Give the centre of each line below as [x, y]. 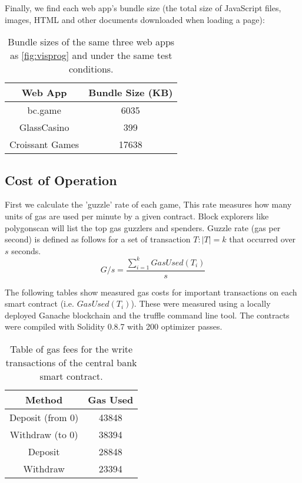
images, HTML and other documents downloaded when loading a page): [135, 19]
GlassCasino [44, 127]
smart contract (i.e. [39, 303]
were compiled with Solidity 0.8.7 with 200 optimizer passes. [114, 326]
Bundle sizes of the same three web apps [91, 42]
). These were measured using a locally [201, 303]
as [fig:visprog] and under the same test [91, 55]
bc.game [44, 110]
